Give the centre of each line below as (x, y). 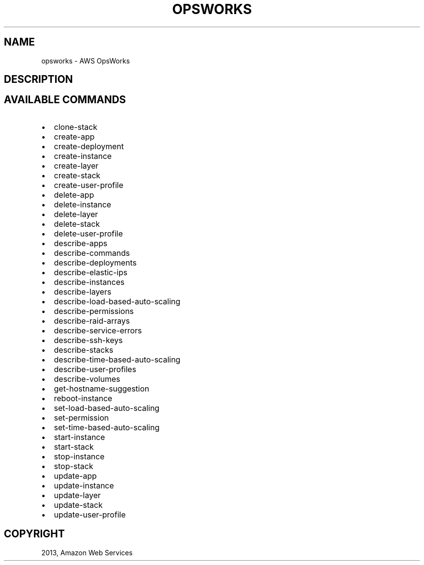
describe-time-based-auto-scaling (117, 359)
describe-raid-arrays (92, 321)
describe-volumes (87, 379)
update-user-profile (90, 514)
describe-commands (92, 253)
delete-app (74, 195)
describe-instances (89, 282)
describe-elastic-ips (91, 272)
